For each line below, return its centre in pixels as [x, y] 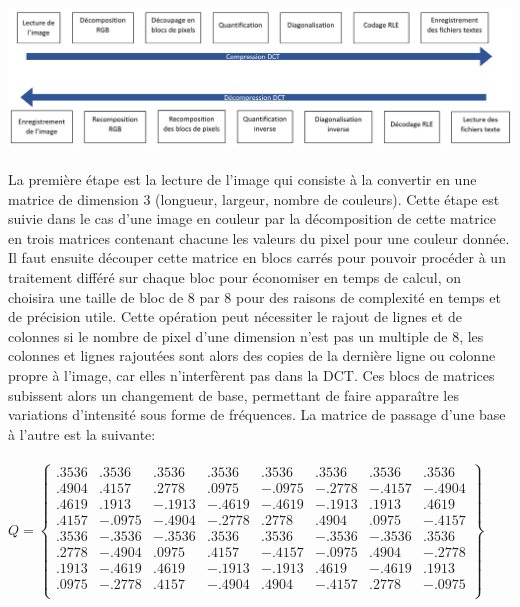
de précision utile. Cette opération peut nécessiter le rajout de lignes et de [235, 316]
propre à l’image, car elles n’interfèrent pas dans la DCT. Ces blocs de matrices [251, 375]
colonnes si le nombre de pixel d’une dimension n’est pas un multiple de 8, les [246, 335]
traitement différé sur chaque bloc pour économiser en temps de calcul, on [235, 277]
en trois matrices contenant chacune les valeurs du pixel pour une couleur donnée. [259, 237]
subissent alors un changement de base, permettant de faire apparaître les [233, 394]
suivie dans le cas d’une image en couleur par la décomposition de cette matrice [252, 218]
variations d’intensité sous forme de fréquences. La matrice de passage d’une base [257, 414]
